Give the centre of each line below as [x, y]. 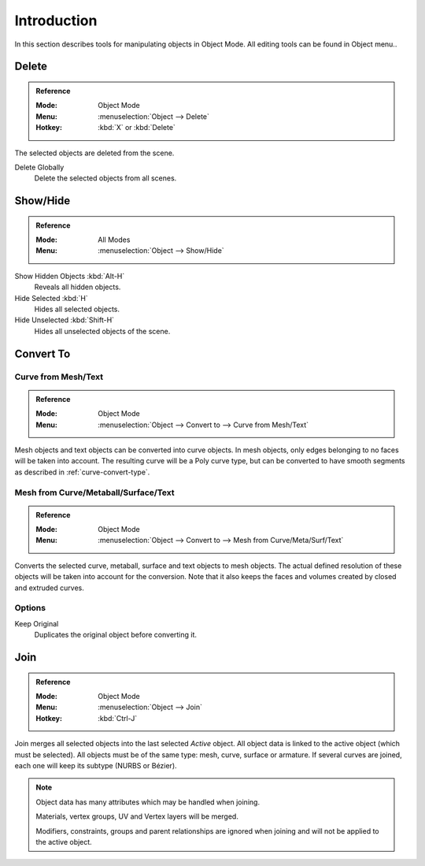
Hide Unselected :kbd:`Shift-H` [64, 320]
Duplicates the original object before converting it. [115, 635]
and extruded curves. [49, 588]
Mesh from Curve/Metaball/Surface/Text [94, 492]
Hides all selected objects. [77, 309]
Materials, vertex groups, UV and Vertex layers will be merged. [137, 816]
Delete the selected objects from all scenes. [105, 178]
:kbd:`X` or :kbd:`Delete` [137, 128]
